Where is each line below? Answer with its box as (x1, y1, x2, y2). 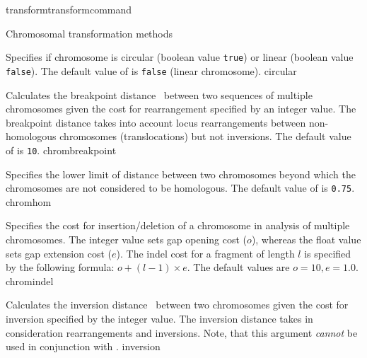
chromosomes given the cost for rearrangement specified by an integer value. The (6, 101, 356, 116)
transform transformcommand (6, 2, 132, 16)
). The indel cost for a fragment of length (116, 246, 295, 260)
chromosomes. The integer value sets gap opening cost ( (6, 231, 247, 246)
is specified (304, 246, 351, 260)
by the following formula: (6, 260, 115, 275)
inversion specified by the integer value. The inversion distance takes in (6, 311, 313, 325)
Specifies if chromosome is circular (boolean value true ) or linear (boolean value (6, 50, 354, 64)
